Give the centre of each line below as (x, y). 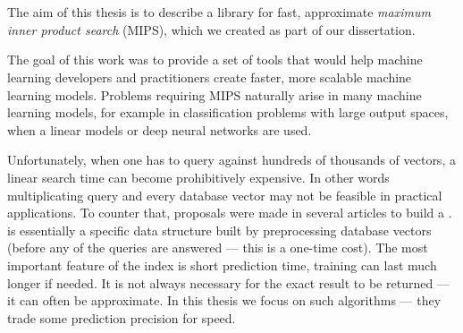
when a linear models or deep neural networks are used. (160, 129)
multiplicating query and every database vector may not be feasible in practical (225, 195)
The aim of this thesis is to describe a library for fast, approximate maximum (219, 12)
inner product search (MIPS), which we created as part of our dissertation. (211, 29)
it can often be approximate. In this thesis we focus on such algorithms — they (224, 300)
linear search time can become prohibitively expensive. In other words (198, 177)
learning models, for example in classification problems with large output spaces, (228, 112)
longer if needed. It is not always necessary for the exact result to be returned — (228, 282)
